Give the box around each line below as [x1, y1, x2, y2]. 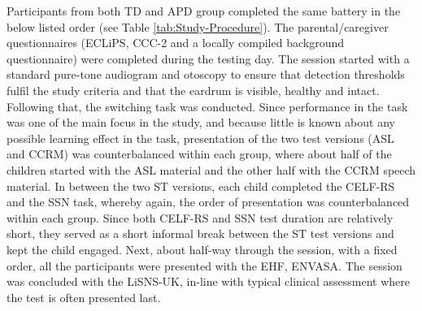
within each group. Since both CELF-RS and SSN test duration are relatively [7, 209, 394, 226]
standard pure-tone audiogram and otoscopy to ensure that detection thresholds [7, 66, 405, 83]
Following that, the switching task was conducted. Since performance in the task [7, 97, 408, 114]
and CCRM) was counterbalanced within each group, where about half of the [7, 145, 392, 162]
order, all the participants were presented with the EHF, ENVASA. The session [7, 257, 402, 274]
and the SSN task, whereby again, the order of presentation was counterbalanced [7, 193, 410, 210]
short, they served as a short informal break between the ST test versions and [7, 225, 394, 242]
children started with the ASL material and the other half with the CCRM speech [7, 161, 416, 178]
